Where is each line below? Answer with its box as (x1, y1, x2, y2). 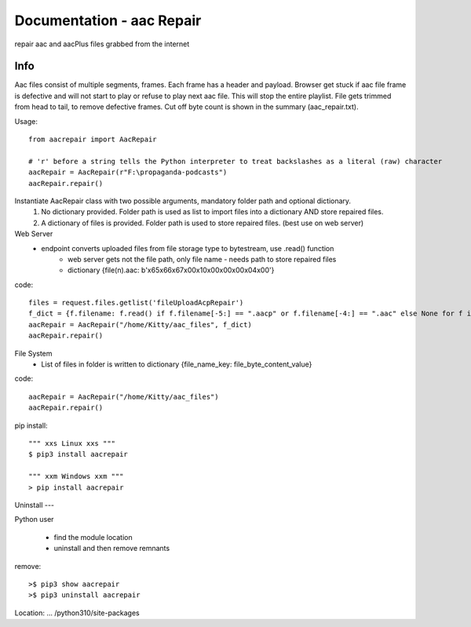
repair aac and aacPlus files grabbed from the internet (14, 39, 190, 49)
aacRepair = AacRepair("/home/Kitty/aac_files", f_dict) (28, 320, 253, 329)
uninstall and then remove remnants (53, 544, 170, 553)
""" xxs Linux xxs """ (28, 439, 116, 447)
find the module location (53, 532, 133, 541)
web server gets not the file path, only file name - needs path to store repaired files (68, 254, 337, 264)
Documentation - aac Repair (14, 12, 202, 29)
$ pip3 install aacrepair (28, 450, 129, 459)
